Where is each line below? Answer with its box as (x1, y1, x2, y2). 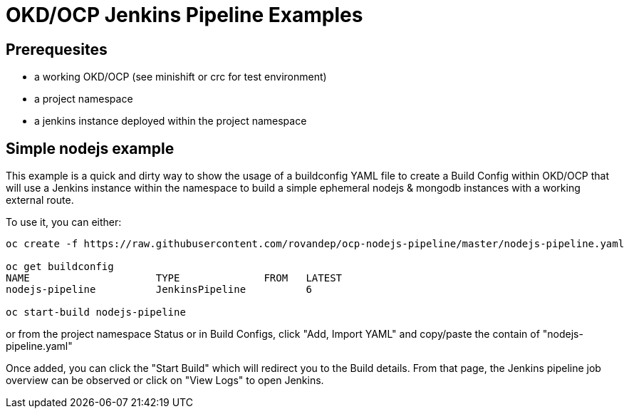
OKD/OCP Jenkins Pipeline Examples (6, 3, 363, 27)
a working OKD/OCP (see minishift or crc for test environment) (34, 71, 327, 83)
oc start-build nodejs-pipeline (6, 306, 186, 319)
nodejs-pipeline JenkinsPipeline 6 (6, 284, 312, 296)
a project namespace (34, 93, 133, 105)
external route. (6, 194, 74, 207)
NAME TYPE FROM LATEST (6, 272, 343, 284)
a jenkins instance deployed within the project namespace (34, 115, 307, 128)
